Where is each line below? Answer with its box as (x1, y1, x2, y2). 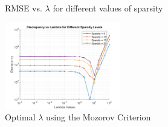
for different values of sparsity (53, 2, 163, 14)
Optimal (5, 111, 36, 123)
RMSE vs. (5, 2, 42, 14)
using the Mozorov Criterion (46, 111, 151, 123)
